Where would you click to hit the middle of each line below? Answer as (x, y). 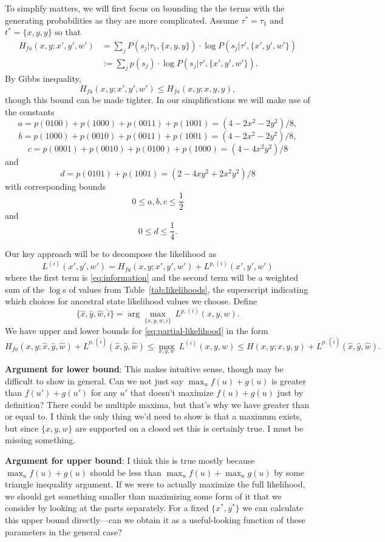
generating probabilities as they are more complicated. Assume (122, 20)
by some (289, 472)
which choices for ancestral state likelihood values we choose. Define (131, 301)
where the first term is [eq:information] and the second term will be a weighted (152, 277)
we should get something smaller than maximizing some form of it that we (143, 496)
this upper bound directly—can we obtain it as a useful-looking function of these (155, 520)
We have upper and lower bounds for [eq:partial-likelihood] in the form (137, 330)
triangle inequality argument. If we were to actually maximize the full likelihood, (155, 484)
